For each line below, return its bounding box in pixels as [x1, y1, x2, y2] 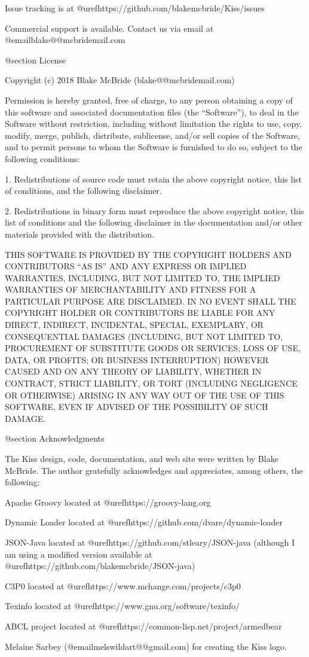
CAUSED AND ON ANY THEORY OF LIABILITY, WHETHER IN [5, 365, 262, 378]
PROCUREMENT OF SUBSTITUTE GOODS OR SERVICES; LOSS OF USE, [5, 342, 301, 354]
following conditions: [5, 152, 80, 165]
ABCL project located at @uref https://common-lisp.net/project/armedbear [5, 619, 282, 632]
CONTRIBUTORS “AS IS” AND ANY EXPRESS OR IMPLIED [5, 260, 247, 272]
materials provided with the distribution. [5, 227, 154, 240]
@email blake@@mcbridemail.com [5, 34, 126, 46]
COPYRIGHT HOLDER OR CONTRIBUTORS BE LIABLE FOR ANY [5, 306, 276, 319]
